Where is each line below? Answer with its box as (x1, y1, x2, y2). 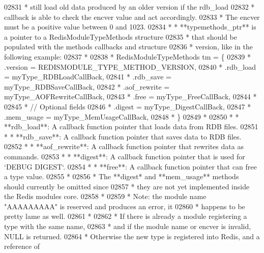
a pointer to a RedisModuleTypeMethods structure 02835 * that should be (4, 31, 237, 42)
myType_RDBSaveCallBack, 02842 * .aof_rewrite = (4, 81, 170, 92)
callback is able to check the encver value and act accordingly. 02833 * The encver (4, 11, 260, 22)
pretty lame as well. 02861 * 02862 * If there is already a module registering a (4, 211, 247, 221)
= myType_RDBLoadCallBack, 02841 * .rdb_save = (4, 71, 171, 82)
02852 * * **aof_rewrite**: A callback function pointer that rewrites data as (4, 141, 244, 152)
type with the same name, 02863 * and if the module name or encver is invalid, (4, 221, 251, 232)
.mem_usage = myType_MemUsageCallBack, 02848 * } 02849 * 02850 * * (4, 111, 239, 122)
